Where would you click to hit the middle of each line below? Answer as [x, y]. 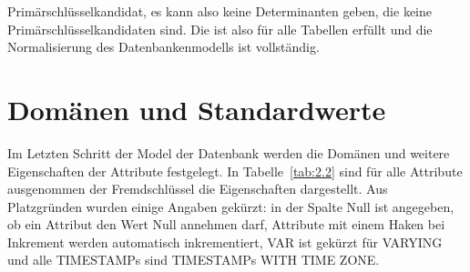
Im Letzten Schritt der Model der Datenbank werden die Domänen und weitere [229, 152]
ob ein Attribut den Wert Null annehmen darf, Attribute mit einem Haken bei [226, 224]
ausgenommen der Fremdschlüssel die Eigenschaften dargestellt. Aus [198, 189]
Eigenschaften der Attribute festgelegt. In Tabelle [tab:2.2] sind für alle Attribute [235, 171]
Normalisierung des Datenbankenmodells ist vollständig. [163, 47]
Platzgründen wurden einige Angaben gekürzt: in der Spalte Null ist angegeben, [231, 206]
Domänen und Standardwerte [197, 109]
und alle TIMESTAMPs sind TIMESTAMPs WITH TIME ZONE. [194, 260]
